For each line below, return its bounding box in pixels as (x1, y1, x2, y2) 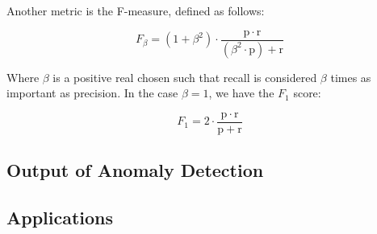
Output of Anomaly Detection (6, 158, 264, 183)
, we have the (208, 84, 274, 101)
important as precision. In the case (6, 84, 178, 101)
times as (330, 68, 371, 85)
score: (293, 84, 321, 101)
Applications (6, 204, 114, 229)
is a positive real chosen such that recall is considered (52, 68, 317, 85)
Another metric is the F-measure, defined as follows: (6, 2, 265, 18)
